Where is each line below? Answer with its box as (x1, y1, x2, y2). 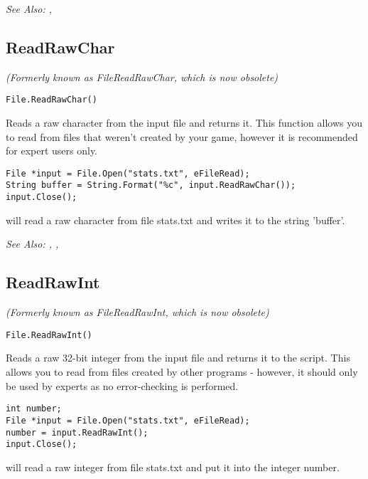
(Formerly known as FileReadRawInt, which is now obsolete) (6, 305, 269, 320)
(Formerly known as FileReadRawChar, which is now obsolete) (6, 69, 278, 84)
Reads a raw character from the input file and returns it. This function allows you (6, 115, 363, 130)
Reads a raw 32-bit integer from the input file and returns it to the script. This (6, 350, 350, 365)
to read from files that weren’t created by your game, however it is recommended (6, 129, 358, 144)
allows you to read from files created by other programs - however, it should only (6, 364, 358, 379)
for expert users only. (6, 143, 98, 158)
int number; (6, 404, 62, 414)
